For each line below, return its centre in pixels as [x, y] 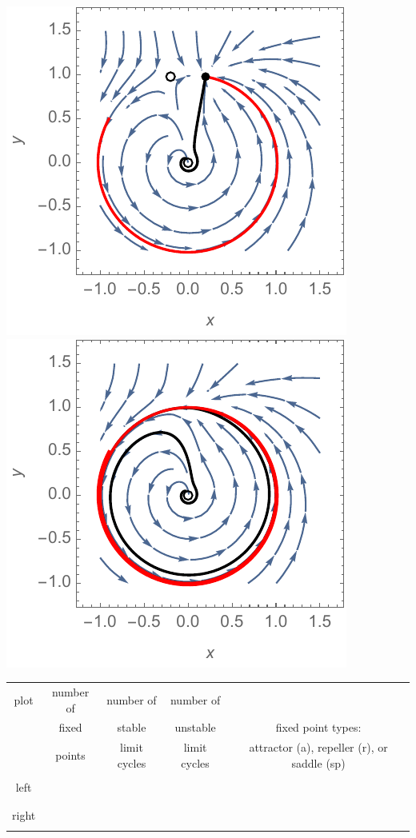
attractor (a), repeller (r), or [318, 747]
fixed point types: [318, 727]
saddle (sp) [318, 762]
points [70, 755]
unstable [195, 727]
